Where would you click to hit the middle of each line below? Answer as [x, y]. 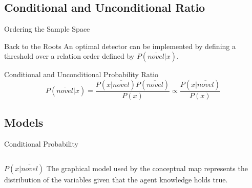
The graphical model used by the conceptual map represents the [147, 168]
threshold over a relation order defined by [69, 56]
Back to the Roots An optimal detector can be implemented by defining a [120, 46]
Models [24, 122]
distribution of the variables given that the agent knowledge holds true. [116, 179]
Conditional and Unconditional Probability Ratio [81, 74]
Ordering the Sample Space [47, 29]
